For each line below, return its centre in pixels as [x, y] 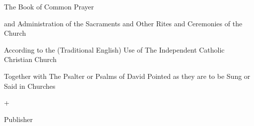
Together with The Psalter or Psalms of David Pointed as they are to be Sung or [127, 76]
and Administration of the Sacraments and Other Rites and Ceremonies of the [123, 23]
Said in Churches [30, 86]
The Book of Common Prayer [49, 6]
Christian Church [30, 59]
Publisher [18, 119]
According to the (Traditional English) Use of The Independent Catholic [114, 49]
